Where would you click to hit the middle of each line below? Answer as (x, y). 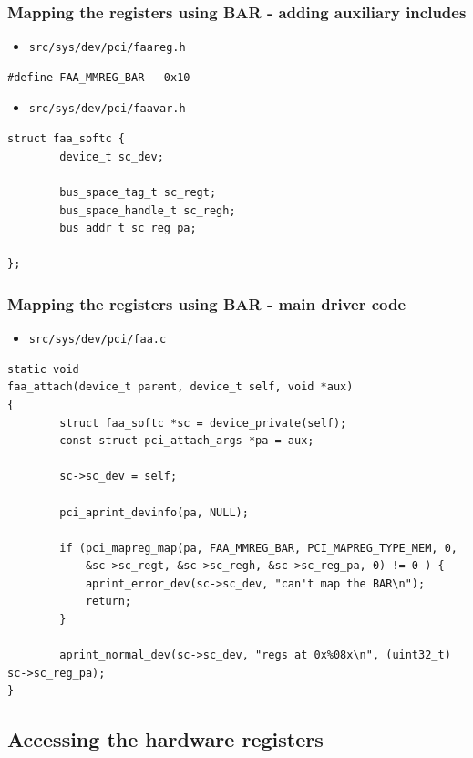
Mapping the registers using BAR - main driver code (207, 303)
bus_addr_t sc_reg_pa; (128, 228)
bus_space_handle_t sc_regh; (148, 210)
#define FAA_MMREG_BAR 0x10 (99, 77)
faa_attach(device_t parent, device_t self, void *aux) (180, 387)
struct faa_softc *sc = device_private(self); (203, 423)
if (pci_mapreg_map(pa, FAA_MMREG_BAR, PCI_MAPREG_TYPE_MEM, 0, (258, 548)
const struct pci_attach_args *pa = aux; (187, 441)
